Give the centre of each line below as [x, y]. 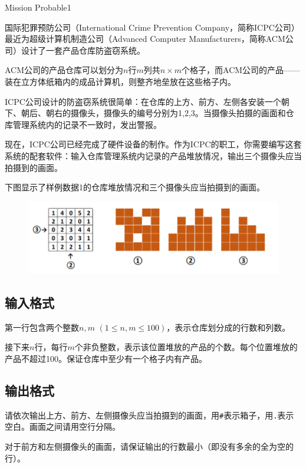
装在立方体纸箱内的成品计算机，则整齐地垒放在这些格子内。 [120, 81]
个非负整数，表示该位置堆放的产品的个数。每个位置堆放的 [186, 347]
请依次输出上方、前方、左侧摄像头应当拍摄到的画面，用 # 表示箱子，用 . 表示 [149, 415]
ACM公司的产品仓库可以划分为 [64, 70]
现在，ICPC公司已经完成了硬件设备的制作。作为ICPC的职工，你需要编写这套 [153, 144]
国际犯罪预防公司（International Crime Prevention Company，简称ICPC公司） [152, 27]
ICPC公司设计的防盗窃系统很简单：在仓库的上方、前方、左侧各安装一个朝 [147, 101]
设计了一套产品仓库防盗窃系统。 [83, 50]
